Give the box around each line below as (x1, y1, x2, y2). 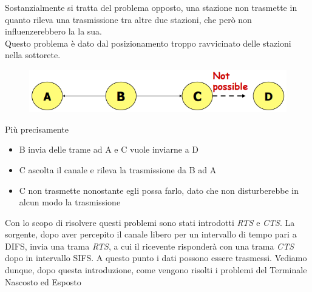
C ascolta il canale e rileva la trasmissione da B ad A (19, 163, 217, 176)
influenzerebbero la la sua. (5, 25, 103, 38)
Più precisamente (5, 122, 69, 135)
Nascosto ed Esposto (5, 275, 81, 288)
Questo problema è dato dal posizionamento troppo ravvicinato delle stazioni (5, 36, 291, 49)
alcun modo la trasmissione (19, 196, 121, 208)
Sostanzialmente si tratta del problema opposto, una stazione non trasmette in (5, 1, 297, 13)
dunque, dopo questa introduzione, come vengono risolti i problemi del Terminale (5, 264, 307, 276)
